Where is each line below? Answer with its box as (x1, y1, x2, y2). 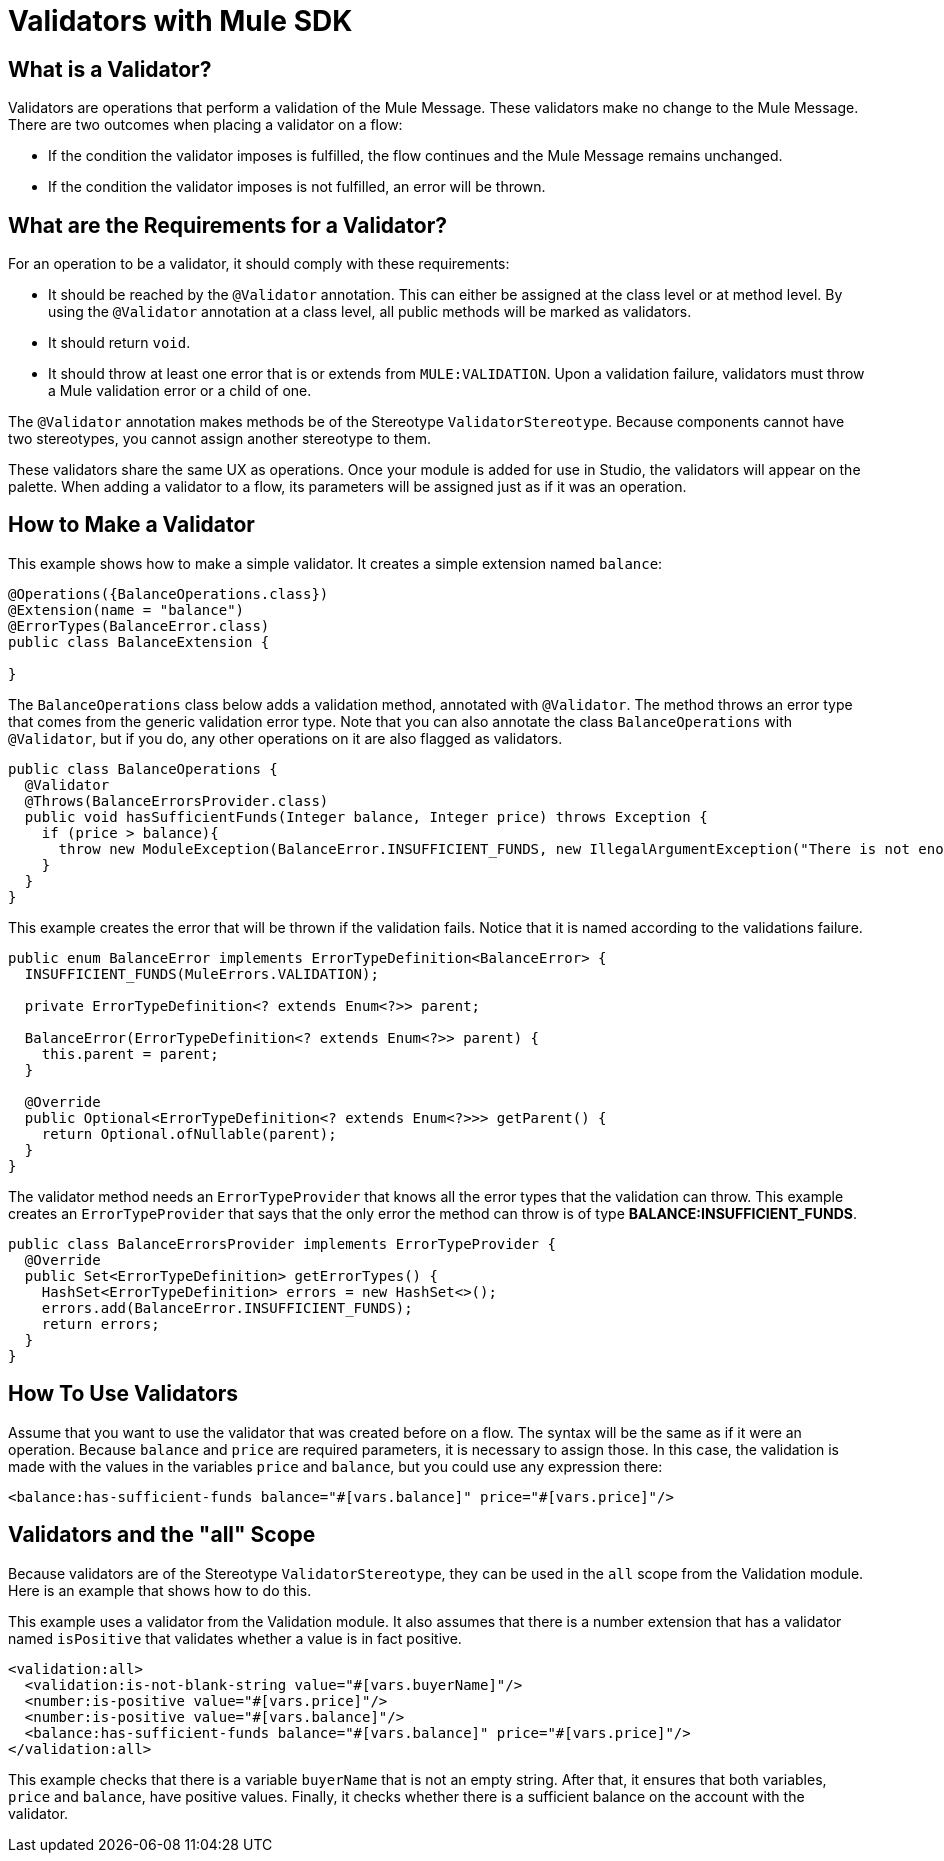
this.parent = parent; (41, 1045, 219, 1062)
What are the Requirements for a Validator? (8, 212, 447, 238)
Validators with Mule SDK (8, 4, 353, 38)
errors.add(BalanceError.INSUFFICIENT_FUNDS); (41, 1299, 413, 1316)
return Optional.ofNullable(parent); (41, 1125, 337, 1142)
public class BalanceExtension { (8, 633, 270, 650)
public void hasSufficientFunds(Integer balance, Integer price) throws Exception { (24, 808, 708, 825)
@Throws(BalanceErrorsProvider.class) (24, 792, 329, 809)
